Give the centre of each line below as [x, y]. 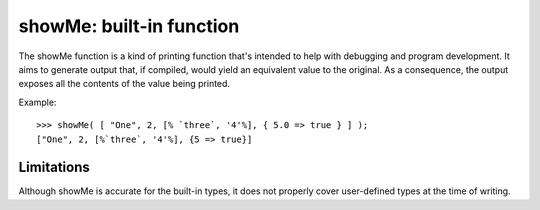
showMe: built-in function [129, 26]
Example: [37, 102]
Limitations [54, 167]
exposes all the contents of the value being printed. [124, 84]
